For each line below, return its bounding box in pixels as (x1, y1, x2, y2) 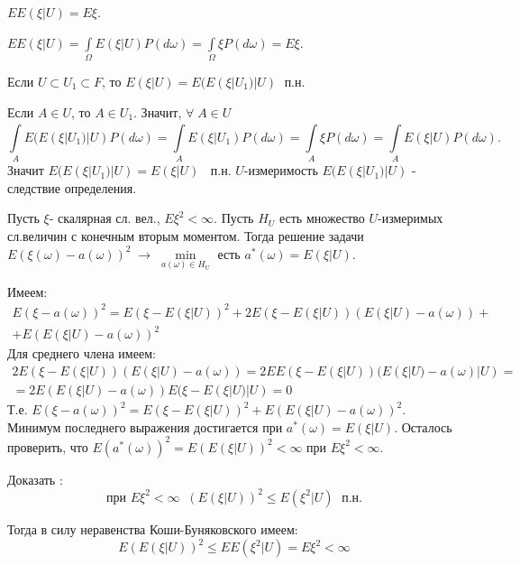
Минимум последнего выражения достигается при (7, 417, 283, 436)
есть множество (278, 208, 365, 227)
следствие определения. (7, 178, 137, 197)
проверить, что (7, 437, 88, 456)
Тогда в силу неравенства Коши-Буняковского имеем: (7, 519, 298, 538)
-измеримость (243, 161, 318, 180)
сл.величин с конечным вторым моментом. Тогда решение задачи (7, 227, 364, 245)
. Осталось (394, 417, 452, 436)
